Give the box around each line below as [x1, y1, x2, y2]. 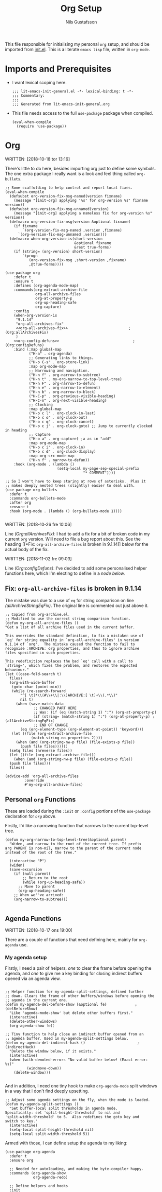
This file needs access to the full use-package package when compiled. [12, 110, 153, 116]
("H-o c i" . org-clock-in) [29, 445, 86, 450]
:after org [9, 500, 31, 505]
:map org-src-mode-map [29, 453, 75, 458]
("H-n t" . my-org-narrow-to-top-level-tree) [29, 376, 122, 382]
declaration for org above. [5, 813, 57, 819]
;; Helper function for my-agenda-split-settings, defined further [5, 989, 144, 994]
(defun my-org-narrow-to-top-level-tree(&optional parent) [5, 837, 127, 842]
